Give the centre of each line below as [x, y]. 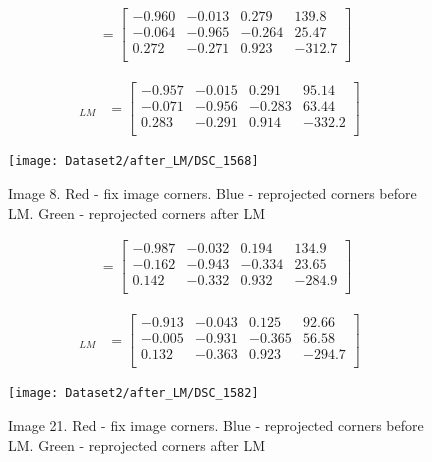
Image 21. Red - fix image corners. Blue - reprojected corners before [216, 425]
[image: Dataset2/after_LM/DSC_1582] [133, 393]
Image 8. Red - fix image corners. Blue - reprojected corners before [212, 192]
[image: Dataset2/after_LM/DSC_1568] [133, 161]
